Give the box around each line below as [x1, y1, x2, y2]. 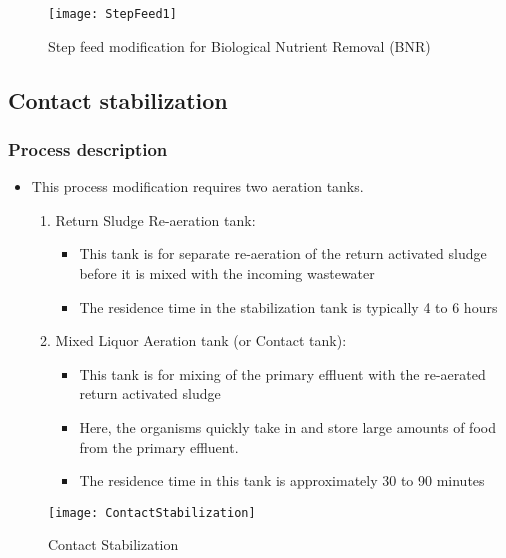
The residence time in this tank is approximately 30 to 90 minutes [79, 470, 485, 491]
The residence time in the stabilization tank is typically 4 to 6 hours [79, 296, 498, 317]
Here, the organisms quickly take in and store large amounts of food [79, 417, 496, 437]
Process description [8, 136, 168, 161]
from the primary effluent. [79, 436, 239, 457]
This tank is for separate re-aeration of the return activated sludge [79, 243, 487, 264]
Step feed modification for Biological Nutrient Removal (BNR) [48, 35, 431, 56]
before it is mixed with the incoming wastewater [79, 263, 375, 284]
